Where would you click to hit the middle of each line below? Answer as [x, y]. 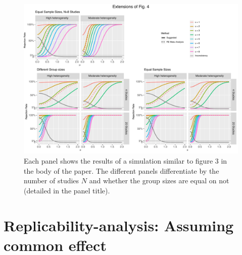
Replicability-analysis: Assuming [119, 225]
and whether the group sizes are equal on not [159, 181]
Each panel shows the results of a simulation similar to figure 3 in [126, 161]
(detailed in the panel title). [67, 190]
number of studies [52, 181]
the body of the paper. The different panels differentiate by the [122, 170]
